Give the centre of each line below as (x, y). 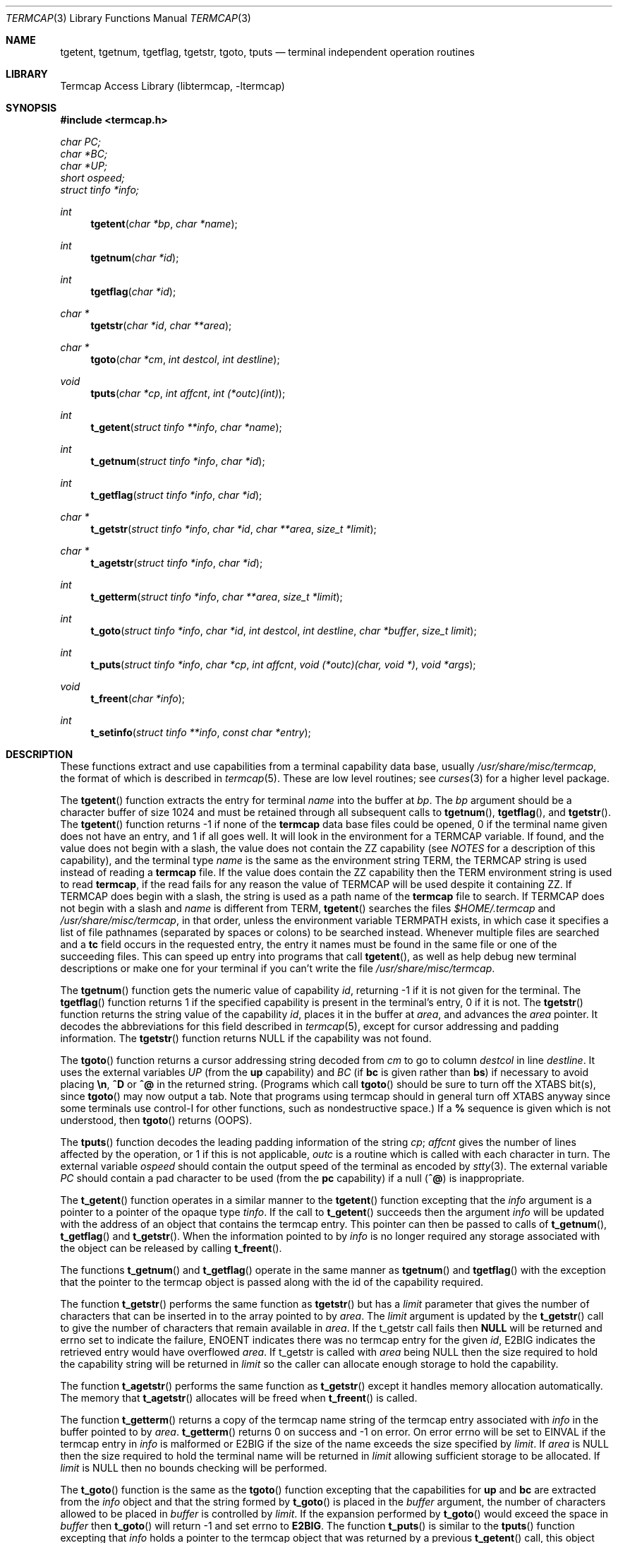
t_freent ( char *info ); (138, 698)
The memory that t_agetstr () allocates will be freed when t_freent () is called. (239, 1398)
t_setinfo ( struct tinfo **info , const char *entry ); (201, 732)
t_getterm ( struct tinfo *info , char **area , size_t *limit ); (217, 597)
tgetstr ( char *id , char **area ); (161, 325)
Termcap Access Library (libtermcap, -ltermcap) (172, 86)
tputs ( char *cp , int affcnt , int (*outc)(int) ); (188, 393)
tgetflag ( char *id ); (133, 291)
